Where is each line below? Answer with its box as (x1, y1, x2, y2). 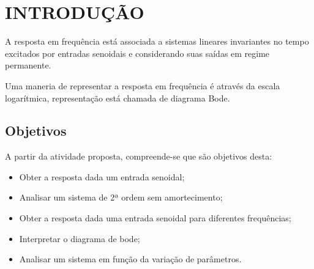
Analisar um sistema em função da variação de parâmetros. (19, 252, 242, 265)
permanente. (5, 59, 51, 72)
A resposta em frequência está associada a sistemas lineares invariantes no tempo (5, 35, 309, 48)
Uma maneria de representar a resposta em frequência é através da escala (5, 79, 280, 92)
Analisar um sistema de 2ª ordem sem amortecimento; (19, 191, 223, 204)
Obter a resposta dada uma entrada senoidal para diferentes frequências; (19, 212, 291, 224)
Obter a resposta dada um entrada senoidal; (19, 170, 185, 183)
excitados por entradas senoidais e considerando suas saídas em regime (5, 46, 270, 59)
